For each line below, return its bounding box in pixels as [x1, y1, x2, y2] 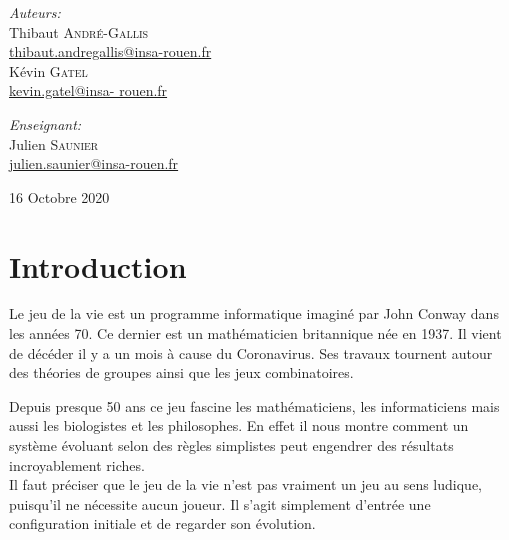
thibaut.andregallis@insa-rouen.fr [9, 41, 212, 62]
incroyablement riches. [9, 454, 145, 475]
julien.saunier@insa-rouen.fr [9, 153, 179, 174]
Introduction [9, 245, 187, 286]
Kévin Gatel [9, 60, 88, 81]
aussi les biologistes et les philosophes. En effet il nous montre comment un [9, 415, 469, 436]
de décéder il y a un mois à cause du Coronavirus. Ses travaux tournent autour [9, 342, 493, 363]
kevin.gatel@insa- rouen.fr [9, 80, 168, 101]
